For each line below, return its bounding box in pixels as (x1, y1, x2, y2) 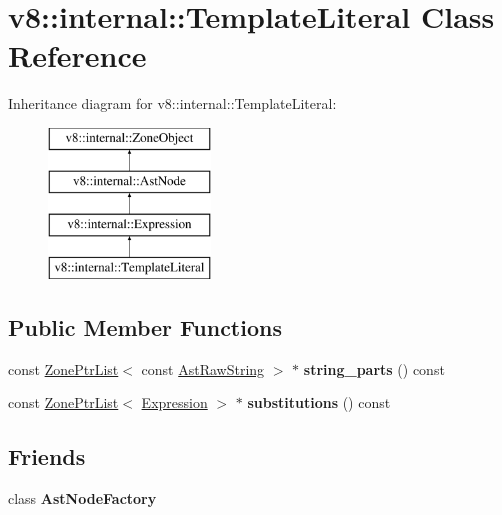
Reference (8, 35, 147, 76)
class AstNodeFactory (8, 488, 157, 509)
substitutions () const (247, 392, 391, 413)
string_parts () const (303, 358, 445, 379)
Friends (8, 441, 86, 472)
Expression (141, 392, 208, 413)
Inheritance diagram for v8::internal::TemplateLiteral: (8, 93, 337, 114)
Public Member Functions (8, 312, 282, 343)
